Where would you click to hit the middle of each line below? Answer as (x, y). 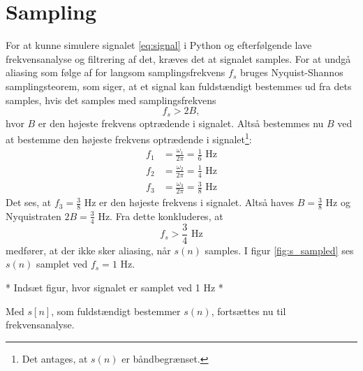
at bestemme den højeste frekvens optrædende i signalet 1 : (129, 138)
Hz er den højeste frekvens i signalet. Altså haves (189, 202)
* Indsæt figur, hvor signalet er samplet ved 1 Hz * (114, 288)
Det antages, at (55, 358)
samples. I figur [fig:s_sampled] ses (279, 250)
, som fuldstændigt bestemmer (116, 311)
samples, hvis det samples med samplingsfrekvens (111, 100)
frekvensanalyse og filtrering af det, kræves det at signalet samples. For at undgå (178, 58)
